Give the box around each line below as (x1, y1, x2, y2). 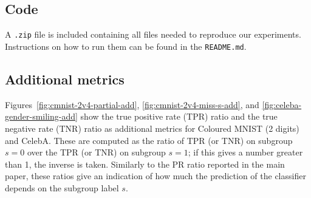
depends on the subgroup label (5, 181, 119, 194)
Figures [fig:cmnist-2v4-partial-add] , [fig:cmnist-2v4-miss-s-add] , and (5, 98, 259, 111)
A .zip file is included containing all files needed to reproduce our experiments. (5, 28, 301, 41)
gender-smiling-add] (5, 110, 78, 123)
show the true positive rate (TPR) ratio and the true (80, 110, 278, 123)
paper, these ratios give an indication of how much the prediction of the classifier (5, 169, 306, 182)
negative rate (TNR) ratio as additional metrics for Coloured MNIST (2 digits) (5, 121, 299, 134)
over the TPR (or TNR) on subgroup (27, 146, 166, 159)
